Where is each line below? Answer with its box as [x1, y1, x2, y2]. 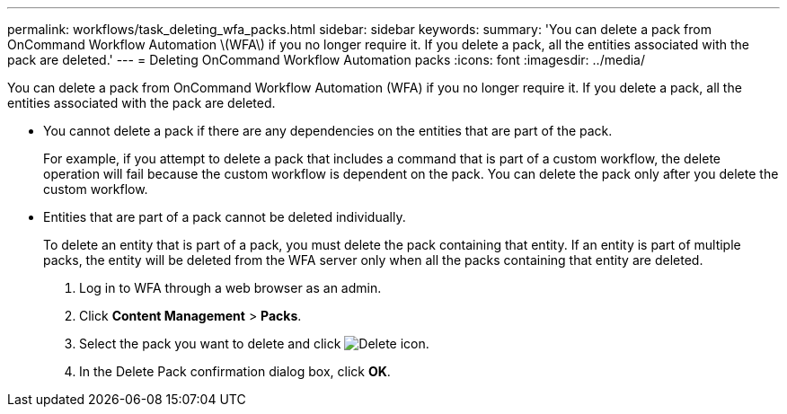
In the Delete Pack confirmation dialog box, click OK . [79, 364, 391, 379]
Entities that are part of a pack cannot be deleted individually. [43, 209, 406, 225]
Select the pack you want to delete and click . [79, 336, 429, 351]
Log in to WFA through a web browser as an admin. [79, 280, 382, 295]
